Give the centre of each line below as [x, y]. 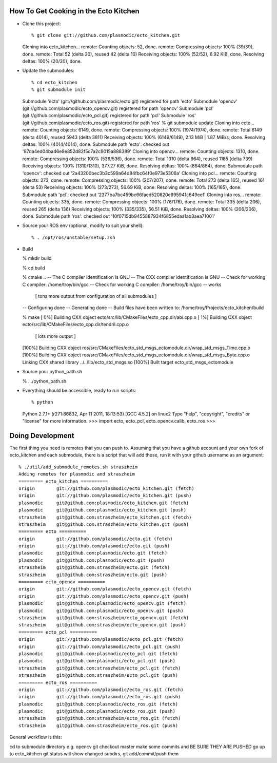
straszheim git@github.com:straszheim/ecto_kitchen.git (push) [104, 524]
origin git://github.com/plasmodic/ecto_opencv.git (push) [104, 596]
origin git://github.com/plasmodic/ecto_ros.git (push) [100, 697]
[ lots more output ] [56, 336]
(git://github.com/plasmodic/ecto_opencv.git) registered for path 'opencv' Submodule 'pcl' [118, 108]
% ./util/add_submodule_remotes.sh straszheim [78, 467]
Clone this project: [42, 24]
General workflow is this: [36, 737]
